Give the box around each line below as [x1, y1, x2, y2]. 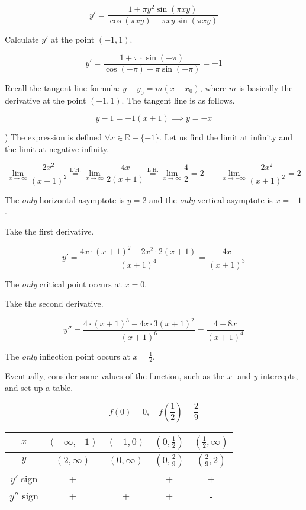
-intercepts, [257, 370, 298, 382]
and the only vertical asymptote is [149, 193, 273, 206]
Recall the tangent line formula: [5, 81, 120, 94]
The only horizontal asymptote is [5, 193, 125, 206]
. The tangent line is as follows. [121, 94, 235, 106]
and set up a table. [5, 381, 73, 394]
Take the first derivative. [5, 225, 94, 238]
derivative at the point [5, 94, 86, 106]
